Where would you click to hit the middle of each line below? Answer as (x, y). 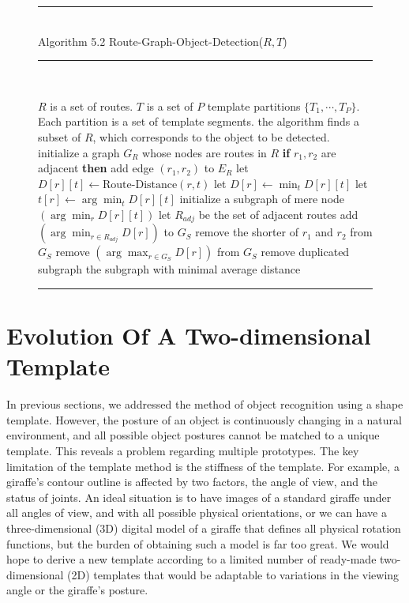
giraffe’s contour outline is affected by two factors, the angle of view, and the (192, 482)
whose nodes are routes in (204, 152)
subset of (60, 136)
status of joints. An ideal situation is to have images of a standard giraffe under (199, 497)
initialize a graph (79, 152)
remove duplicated (305, 252)
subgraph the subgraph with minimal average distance (169, 269)
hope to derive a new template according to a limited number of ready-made (191, 559)
